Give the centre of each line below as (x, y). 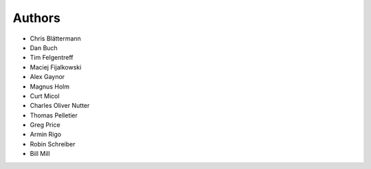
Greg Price (45, 125)
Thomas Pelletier (54, 115)
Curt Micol (45, 95)
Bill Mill (40, 154)
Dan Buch (44, 47)
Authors (37, 18)
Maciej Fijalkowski (56, 67)
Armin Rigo (46, 135)
